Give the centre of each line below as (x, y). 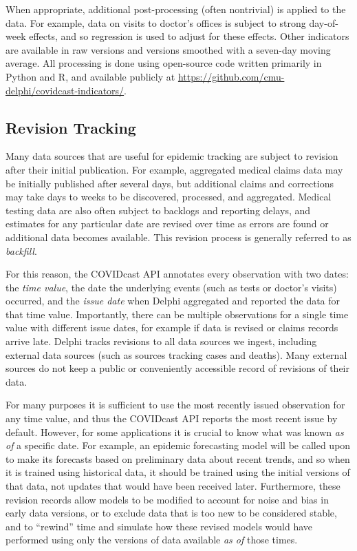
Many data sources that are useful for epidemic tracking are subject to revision (172, 156)
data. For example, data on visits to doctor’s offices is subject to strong (156, 22)
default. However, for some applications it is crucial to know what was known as (175, 432)
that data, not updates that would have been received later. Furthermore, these (173, 486)
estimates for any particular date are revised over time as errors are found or (167, 223)
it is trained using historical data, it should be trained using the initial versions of (178, 472)
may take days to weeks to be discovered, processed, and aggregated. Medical (169, 197)
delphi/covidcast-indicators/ (65, 90)
